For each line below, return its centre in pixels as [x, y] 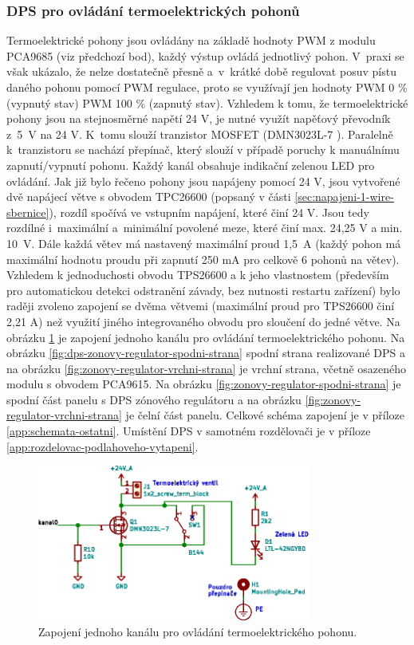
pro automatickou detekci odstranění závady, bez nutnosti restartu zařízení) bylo [203, 290]
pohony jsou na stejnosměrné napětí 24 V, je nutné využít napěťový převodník [199, 118]
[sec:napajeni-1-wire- [344, 197]
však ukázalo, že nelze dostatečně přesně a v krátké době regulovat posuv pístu [201, 71]
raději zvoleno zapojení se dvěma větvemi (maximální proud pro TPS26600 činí [201, 306]
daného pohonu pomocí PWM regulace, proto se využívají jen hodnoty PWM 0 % [207, 87]
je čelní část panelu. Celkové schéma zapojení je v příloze [265, 415]
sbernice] [28, 212]
